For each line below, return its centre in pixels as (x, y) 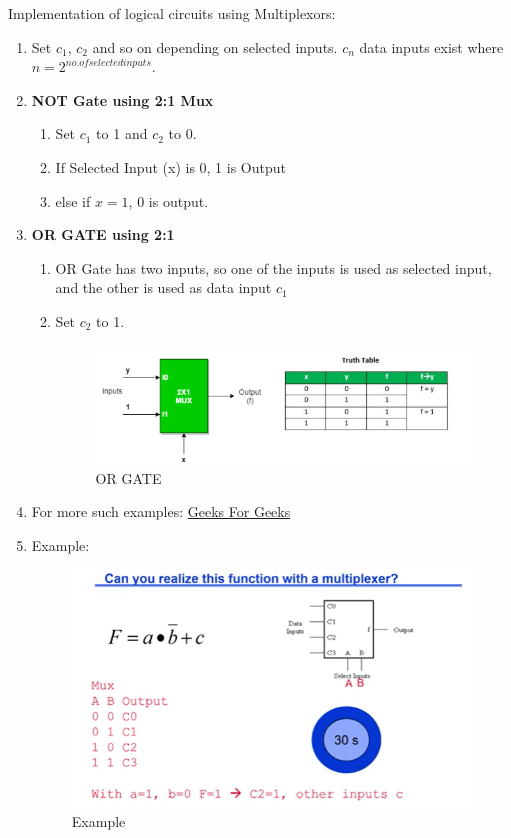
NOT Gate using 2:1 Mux (122, 99)
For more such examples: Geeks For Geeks (161, 511)
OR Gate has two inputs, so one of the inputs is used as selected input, (273, 267)
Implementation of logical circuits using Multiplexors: (172, 13)
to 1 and (122, 133)
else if (73, 200)
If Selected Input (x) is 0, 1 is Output (170, 166)
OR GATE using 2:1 (103, 234)
